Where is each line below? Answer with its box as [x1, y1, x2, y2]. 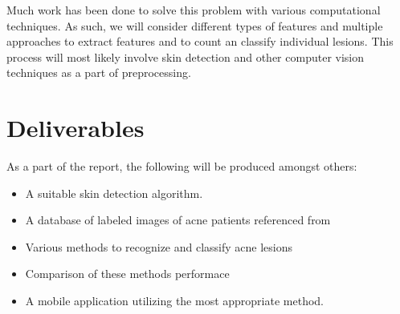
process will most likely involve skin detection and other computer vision [6, 48, 365, 65]
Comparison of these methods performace [25, 265, 230, 282]
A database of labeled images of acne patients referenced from [25, 211, 331, 228]
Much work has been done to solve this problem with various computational [6, 2, 381, 18]
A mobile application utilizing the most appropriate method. [25, 292, 324, 309]
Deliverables [6, 111, 145, 144]
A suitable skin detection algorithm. [25, 184, 203, 201]
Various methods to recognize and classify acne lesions [25, 238, 293, 255]
